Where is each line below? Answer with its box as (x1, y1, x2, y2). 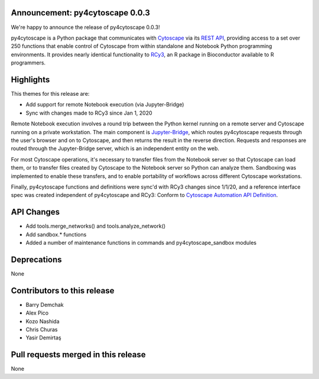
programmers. (11, 59, 46, 66)
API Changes (11, 207, 60, 217)
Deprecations (11, 254, 62, 264)
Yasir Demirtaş (25, 334, 61, 341)
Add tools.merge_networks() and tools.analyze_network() (25, 222, 166, 230)
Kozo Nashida (25, 318, 60, 325)
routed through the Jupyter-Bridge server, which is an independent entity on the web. (11, 145, 220, 152)
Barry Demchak (25, 301, 64, 308)
